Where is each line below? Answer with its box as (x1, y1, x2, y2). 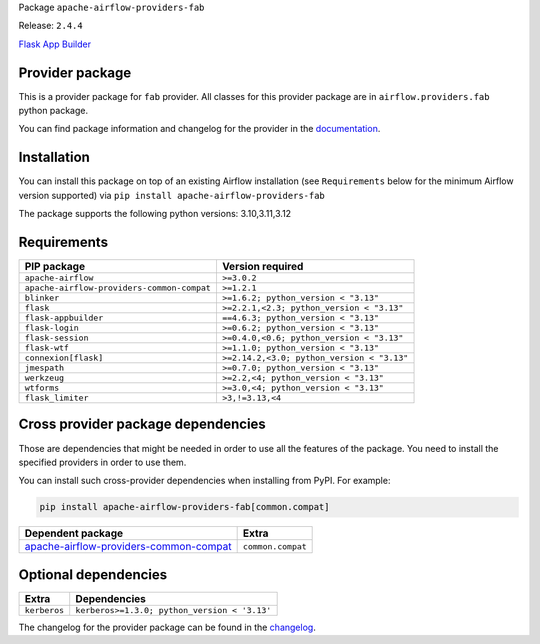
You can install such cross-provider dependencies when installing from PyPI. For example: (18, 475, 391, 487)
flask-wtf (24, 343, 70, 354)
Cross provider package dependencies (18, 416, 267, 433)
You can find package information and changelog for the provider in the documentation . (18, 123, 381, 135)
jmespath (24, 363, 65, 374)
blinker (24, 293, 60, 304)
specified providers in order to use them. (18, 456, 187, 468)
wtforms (24, 383, 60, 394)
